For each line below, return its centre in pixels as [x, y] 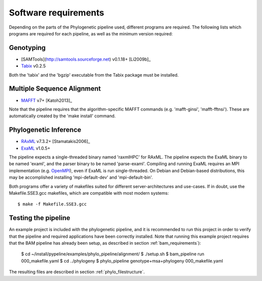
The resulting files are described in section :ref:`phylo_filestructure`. [77, 272]
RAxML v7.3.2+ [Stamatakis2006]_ [56, 141]
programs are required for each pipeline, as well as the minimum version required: [91, 33]
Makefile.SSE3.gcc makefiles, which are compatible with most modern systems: [89, 193]
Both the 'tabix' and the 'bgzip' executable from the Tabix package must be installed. [94, 75]
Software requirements [57, 13]
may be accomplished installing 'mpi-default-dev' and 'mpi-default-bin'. [81, 177]
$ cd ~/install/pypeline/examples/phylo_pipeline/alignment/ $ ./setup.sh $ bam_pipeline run [113, 254]
